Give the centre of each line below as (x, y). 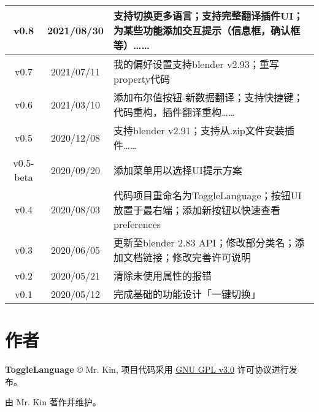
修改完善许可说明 (211, 257)
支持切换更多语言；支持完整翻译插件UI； (208, 16)
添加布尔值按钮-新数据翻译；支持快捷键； (208, 97)
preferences (137, 224)
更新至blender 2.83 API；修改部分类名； (204, 242)
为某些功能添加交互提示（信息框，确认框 (206, 30)
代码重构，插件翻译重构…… (174, 112)
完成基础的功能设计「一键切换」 (187, 294)
